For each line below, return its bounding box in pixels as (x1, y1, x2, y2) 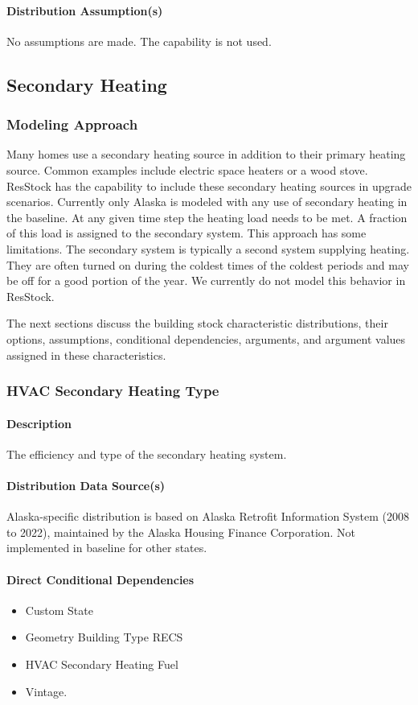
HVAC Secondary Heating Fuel (25, 655, 178, 672)
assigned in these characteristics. (6, 346, 166, 363)
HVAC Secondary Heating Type (6, 381, 219, 401)
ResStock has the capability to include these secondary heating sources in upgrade (6, 177, 412, 194)
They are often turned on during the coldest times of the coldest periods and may (6, 256, 409, 273)
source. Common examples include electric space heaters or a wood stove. (6, 161, 368, 178)
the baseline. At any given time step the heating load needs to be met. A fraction (6, 208, 408, 225)
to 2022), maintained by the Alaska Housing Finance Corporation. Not (6, 523, 356, 540)
